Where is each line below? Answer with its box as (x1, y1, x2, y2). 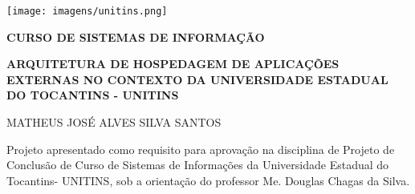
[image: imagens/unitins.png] (6, 6, 168, 17)
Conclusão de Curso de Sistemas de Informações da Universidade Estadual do (6, 156, 389, 173)
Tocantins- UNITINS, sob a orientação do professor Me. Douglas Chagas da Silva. (6, 172, 410, 188)
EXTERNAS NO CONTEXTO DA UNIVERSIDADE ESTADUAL (6, 71, 389, 87)
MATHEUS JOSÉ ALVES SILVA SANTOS (6, 114, 222, 131)
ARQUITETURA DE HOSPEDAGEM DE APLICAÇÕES (6, 55, 340, 72)
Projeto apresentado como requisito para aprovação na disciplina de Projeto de (6, 140, 395, 157)
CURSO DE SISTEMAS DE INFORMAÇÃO (6, 28, 265, 45)
